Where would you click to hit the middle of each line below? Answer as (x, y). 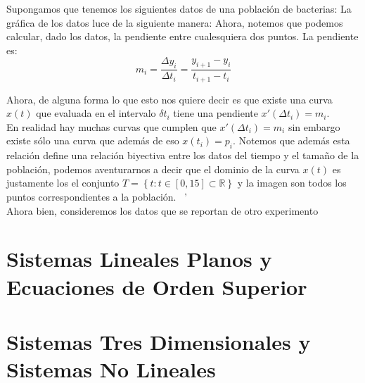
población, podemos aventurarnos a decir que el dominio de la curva (153, 169)
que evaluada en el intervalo (96, 113)
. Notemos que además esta (291, 140)
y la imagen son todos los (292, 183)
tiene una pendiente (216, 113)
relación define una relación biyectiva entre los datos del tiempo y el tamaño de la (183, 155)
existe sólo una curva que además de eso (93, 140)
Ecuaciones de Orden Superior (157, 286)
